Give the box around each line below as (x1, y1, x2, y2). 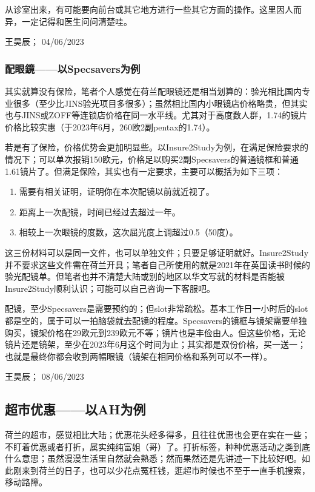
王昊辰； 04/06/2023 (5, 35, 84, 48)
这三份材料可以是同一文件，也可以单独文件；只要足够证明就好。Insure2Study (5, 246, 309, 258)
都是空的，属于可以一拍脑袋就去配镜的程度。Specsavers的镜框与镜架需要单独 (5, 314, 307, 326)
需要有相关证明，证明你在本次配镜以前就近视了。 (19, 185, 214, 198)
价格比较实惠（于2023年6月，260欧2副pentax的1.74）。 (5, 120, 215, 133)
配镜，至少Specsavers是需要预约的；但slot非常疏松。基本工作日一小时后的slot (5, 302, 308, 315)
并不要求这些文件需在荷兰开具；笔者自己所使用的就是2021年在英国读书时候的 (5, 258, 310, 271)
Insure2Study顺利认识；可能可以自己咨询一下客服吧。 (5, 281, 216, 294)
